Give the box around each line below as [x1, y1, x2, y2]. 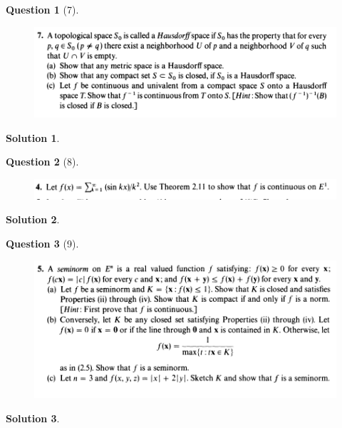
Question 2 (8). [6, 154, 79, 169]
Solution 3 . [6, 410, 60, 425]
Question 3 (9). [6, 235, 79, 250]
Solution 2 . [6, 212, 60, 227]
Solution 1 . [6, 130, 60, 145]
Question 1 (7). [6, 2, 79, 16]
